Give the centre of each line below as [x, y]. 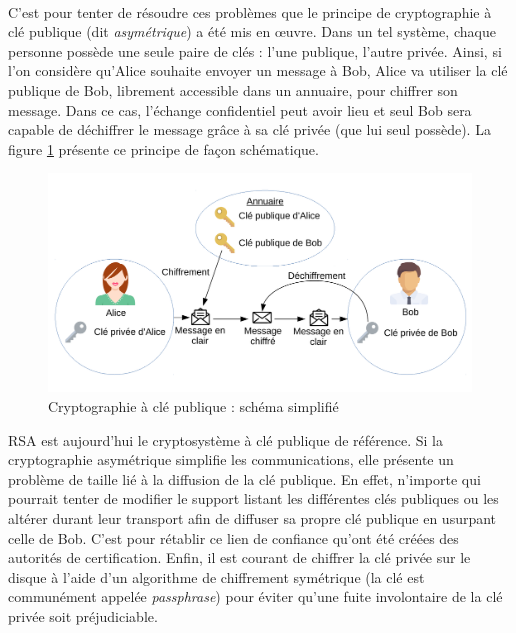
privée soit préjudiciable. [83, 615]
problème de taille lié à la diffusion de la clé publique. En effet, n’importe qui [244, 478]
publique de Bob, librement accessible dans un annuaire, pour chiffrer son [233, 89]
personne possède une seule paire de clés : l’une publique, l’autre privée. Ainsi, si [255, 50]
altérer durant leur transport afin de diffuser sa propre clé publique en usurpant [252, 517]
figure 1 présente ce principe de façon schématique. [163, 148]
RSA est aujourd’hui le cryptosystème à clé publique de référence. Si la [225, 439]
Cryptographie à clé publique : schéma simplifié [193, 405]
